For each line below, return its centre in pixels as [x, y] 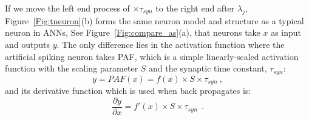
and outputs [27, 44]
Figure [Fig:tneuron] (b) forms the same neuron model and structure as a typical [154, 20]
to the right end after [195, 8]
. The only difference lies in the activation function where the [171, 44]
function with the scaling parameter [72, 68]
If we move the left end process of [67, 8]
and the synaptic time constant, [208, 68]
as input [286, 32]
